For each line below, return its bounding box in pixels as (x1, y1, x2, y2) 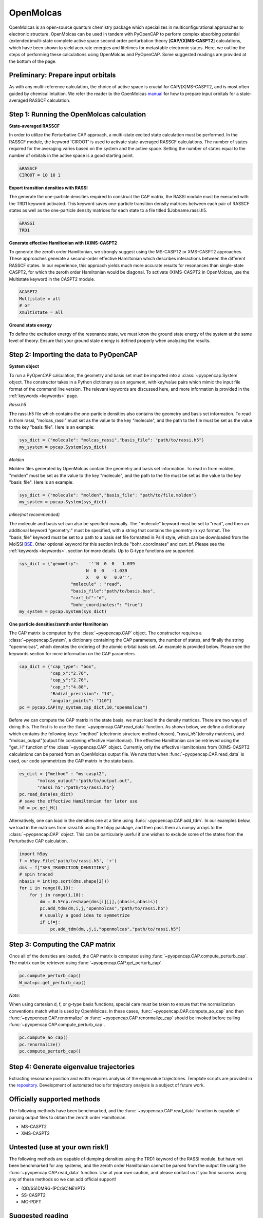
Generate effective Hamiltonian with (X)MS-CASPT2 (9, 240, 117, 246)
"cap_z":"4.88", (50, 684, 89, 689)
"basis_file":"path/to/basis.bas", (71, 588, 156, 594)
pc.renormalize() (19, 1042, 61, 1047)
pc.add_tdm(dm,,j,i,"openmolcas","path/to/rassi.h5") (50, 926, 181, 932)
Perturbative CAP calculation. (9, 838, 68, 844)
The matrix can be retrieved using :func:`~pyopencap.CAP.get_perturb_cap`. (9, 960, 163, 966)
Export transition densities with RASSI (9, 185, 88, 191)
